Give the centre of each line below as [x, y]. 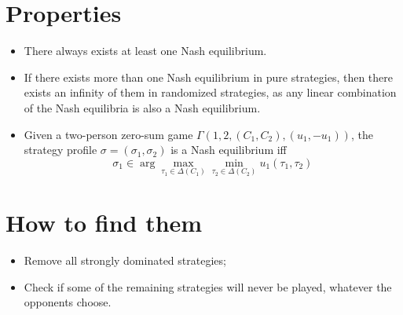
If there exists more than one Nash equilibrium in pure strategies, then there [209, 77]
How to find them [104, 223]
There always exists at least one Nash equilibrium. [145, 51]
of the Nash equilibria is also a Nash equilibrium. [142, 107]
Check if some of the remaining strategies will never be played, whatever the [208, 286]
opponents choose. [68, 302]
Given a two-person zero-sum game [108, 134]
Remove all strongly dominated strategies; [125, 260]
